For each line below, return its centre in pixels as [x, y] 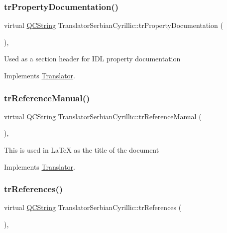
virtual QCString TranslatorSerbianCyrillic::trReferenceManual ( [103, 116]
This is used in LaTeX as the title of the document [82, 150]
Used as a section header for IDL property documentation [92, 59]
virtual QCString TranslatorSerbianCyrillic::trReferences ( [93, 207]
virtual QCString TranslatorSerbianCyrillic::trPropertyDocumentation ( [114, 25]
